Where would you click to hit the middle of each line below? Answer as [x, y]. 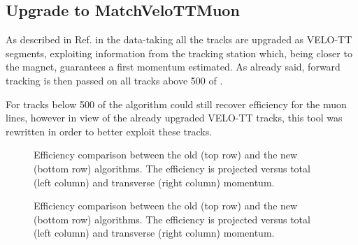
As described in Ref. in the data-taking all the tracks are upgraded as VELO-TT [179, 39]
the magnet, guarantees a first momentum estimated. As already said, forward [173, 67]
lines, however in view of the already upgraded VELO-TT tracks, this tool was [174, 118]
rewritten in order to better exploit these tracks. [109, 131]
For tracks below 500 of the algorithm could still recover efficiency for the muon [176, 104]
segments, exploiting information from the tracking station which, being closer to [179, 53]
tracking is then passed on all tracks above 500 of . [114, 80]
